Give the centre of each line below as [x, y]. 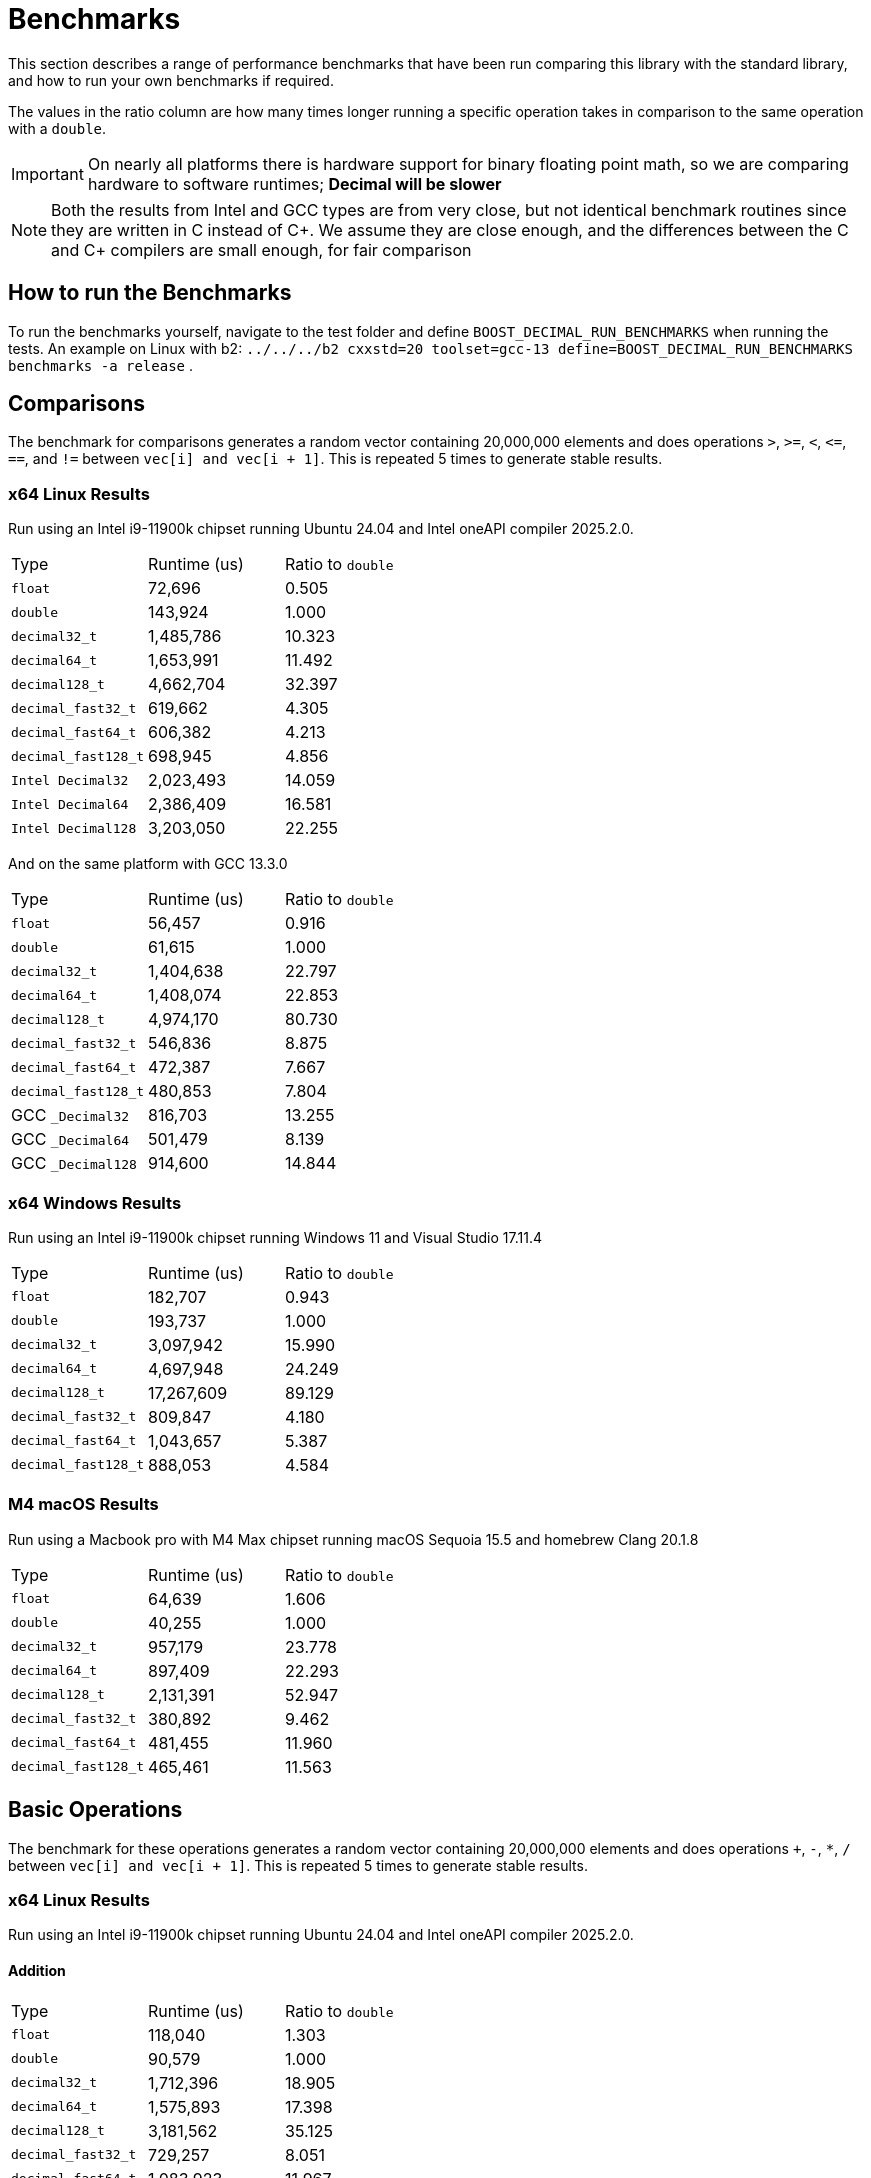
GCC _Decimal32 [70, 1115]
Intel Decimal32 [70, 780]
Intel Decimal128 [74, 828]
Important [47, 173]
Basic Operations [95, 1810]
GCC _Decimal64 [70, 1139]
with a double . [57, 128]
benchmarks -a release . [100, 365]
